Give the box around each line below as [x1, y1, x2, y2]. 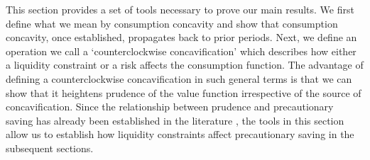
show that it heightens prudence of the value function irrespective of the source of [6, 85, 361, 100]
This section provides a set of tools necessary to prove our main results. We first [6, 2, 354, 16]
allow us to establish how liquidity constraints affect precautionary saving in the [6, 127, 354, 142]
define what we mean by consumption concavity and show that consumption [6, 16, 338, 30]
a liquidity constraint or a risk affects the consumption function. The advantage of [6, 57, 364, 72]
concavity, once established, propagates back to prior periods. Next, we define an [6, 30, 357, 45]
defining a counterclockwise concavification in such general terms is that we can [6, 71, 352, 86]
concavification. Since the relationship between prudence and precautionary [6, 99, 334, 114]
